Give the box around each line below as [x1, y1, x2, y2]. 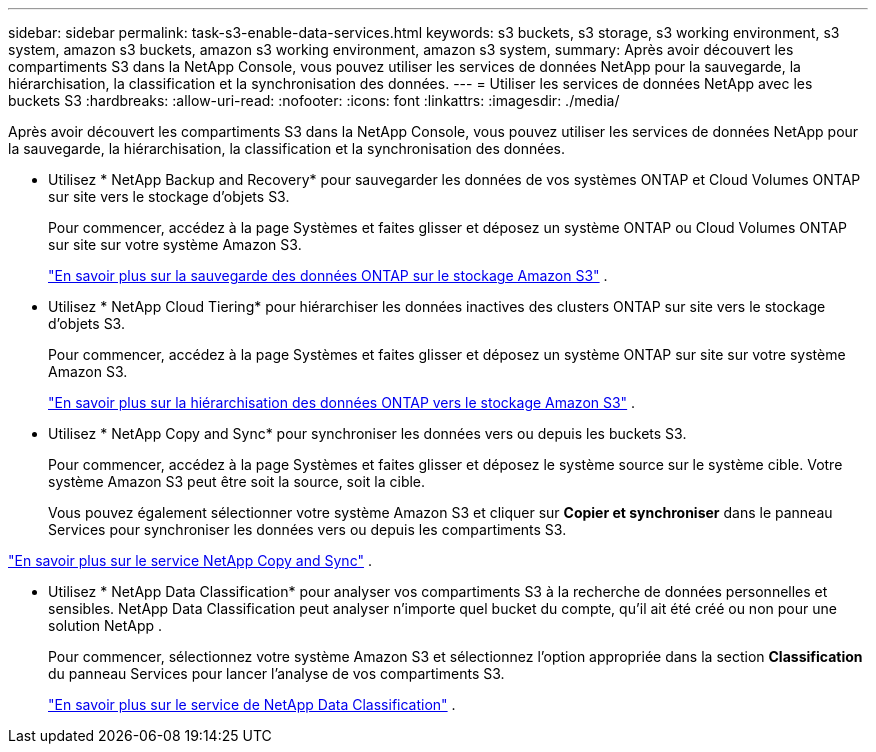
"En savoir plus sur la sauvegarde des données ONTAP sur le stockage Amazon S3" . [48, 267, 608, 284]
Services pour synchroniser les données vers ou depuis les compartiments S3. [48, 521, 567, 538]
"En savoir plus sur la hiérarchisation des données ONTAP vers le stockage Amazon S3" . [48, 394, 636, 411]
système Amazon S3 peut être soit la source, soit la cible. [48, 473, 426, 490]
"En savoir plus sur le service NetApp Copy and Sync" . [8, 552, 372, 569]
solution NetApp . [48, 617, 163, 634]
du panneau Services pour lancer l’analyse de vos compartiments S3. [48, 665, 505, 682]
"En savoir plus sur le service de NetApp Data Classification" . [48, 696, 456, 713]
